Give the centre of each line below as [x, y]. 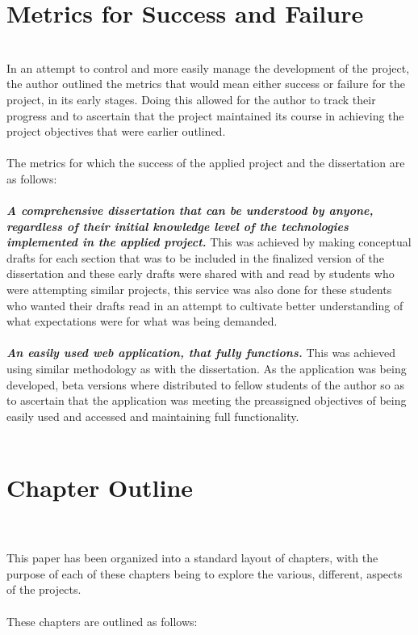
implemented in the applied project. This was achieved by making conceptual [209, 242]
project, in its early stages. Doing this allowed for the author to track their [191, 99]
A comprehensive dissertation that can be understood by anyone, [190, 210]
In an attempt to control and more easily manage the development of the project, [208, 67]
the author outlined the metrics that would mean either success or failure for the [206, 84]
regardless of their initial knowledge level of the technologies [178, 226]
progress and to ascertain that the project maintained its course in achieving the [205, 115]
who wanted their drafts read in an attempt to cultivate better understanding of [205, 305]
